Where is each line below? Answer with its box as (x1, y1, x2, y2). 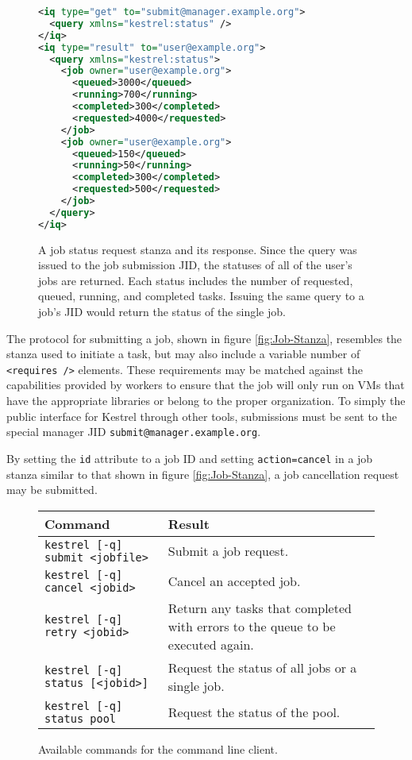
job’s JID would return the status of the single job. (38, 303, 286, 319)
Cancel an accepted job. (167, 572, 301, 591)
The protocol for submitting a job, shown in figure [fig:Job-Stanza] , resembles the (6, 330, 402, 346)
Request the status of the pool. (167, 703, 341, 722)
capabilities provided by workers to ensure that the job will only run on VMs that (6, 376, 405, 393)
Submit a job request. (167, 542, 289, 561)
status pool (44, 712, 117, 725)
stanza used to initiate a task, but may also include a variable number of (6, 345, 360, 362)
